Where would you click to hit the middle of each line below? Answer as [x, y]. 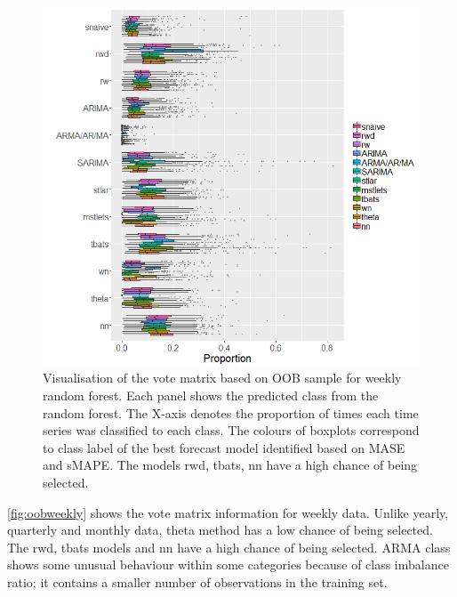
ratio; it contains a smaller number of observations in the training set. [197, 581]
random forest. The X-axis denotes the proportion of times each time [231, 412]
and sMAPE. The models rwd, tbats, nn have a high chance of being [230, 465]
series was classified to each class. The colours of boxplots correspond [231, 430]
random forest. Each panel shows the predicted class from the [211, 395]
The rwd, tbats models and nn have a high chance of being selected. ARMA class [229, 547]
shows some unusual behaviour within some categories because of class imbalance [228, 565]
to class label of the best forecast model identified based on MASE [224, 447]
